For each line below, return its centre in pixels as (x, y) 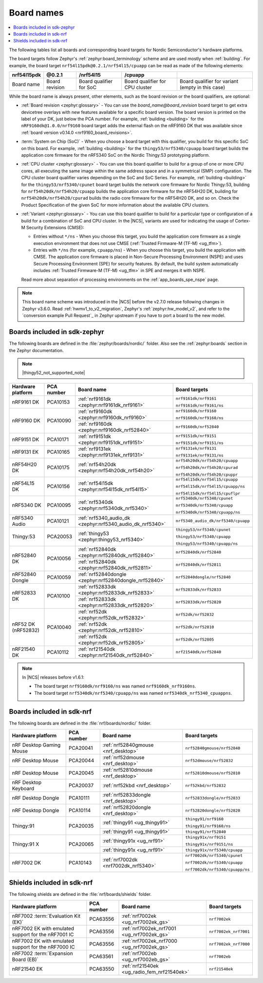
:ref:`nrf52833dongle (127, 795)
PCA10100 (59, 596)
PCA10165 (58, 452)
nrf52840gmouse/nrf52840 (213, 748)
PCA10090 (59, 421)
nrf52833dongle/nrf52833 (213, 798)
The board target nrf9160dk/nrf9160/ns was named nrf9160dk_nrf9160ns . (115, 686)
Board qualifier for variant (209, 81)
